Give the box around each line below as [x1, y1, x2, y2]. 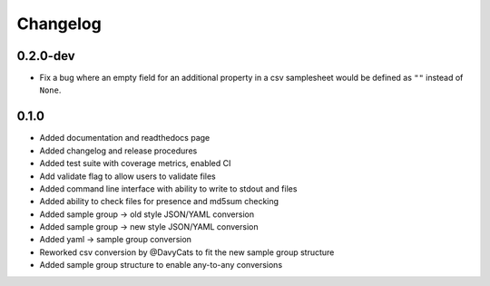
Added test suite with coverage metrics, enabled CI [39, 158, 231, 169]
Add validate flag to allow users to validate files [39, 171, 217, 182]
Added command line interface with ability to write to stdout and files [39, 182, 298, 194]
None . [39, 84, 62, 95]
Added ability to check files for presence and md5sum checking [39, 196, 279, 207]
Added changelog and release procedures [39, 145, 198, 156]
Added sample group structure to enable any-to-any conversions [39, 260, 283, 271]
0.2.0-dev [16, 48, 76, 64]
